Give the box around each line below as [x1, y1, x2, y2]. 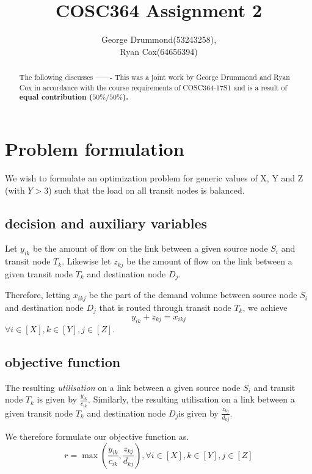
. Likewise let [62, 255, 111, 268]
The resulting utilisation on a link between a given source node [5, 381, 241, 393]
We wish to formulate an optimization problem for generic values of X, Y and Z [5, 172, 303, 184]
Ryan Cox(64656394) [120, 45, 198, 57]
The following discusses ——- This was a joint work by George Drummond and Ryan [19, 72, 290, 82]
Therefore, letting [5, 288, 71, 301]
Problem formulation [5, 136, 184, 161]
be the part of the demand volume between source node [89, 288, 297, 301]
